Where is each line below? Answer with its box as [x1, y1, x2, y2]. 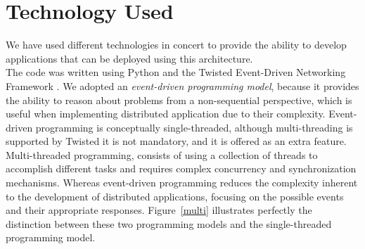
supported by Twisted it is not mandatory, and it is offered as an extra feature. [6, 134, 347, 148]
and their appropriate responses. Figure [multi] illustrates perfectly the [6, 203, 312, 217]
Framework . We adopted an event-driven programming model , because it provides [6, 78, 359, 93]
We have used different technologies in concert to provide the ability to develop [6, 37, 347, 52]
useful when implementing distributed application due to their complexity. [6, 106, 326, 121]
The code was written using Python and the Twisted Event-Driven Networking [6, 65, 346, 79]
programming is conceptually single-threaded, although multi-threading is [35, 120, 353, 134]
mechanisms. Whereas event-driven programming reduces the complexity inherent [6, 175, 358, 190]
